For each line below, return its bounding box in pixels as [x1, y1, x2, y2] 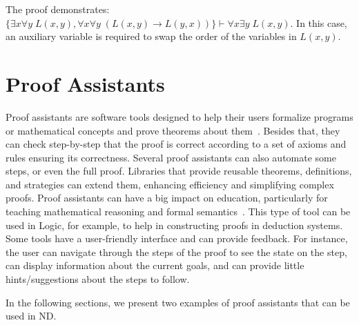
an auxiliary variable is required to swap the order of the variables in [6, 29, 297, 43]
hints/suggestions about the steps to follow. [6, 272, 190, 286]
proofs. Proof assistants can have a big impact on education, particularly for [6, 190, 328, 205]
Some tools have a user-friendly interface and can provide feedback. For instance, [6, 231, 348, 246]
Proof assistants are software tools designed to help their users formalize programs [6, 109, 353, 124]
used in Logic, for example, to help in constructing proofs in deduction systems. [6, 217, 343, 232]
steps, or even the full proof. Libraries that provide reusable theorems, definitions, [6, 164, 352, 178]
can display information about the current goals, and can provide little [6, 258, 304, 273]
